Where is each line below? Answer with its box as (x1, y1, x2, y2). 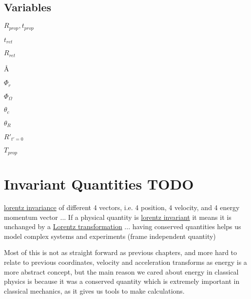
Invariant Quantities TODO (4, 174, 194, 194)
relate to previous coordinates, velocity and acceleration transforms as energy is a (4, 256, 247, 267)
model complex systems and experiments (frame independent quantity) (4, 231, 216, 241)
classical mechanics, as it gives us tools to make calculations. (4, 285, 185, 296)
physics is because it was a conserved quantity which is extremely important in (4, 276, 240, 286)
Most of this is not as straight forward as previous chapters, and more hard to (4, 247, 237, 257)
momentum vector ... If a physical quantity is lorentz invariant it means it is (4, 212, 232, 222)
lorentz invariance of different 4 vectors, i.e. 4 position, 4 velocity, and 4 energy (4, 202, 240, 212)
